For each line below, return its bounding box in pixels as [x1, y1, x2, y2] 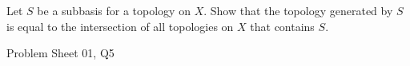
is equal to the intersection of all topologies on [6, 17, 234, 34]
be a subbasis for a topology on [37, 2, 191, 18]
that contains [250, 17, 315, 34]
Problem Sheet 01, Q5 [6, 45, 115, 61]
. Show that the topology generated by [203, 2, 393, 18]
